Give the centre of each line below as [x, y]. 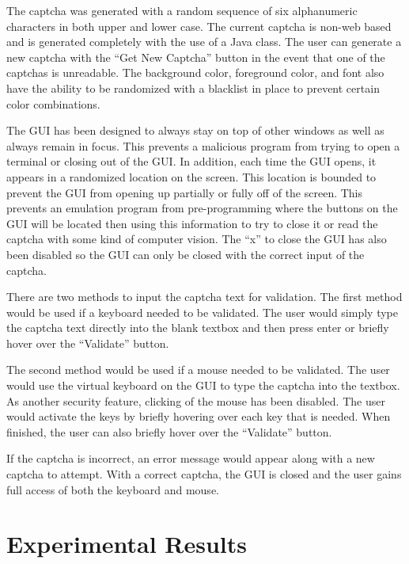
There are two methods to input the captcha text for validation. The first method [204, 297]
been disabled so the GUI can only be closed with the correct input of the [186, 254]
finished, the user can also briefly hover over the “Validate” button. [169, 431]
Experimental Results [127, 544]
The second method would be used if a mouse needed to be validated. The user [198, 370]
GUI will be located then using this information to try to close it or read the [192, 223]
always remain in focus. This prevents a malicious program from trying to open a [203, 145]
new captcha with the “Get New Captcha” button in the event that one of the [196, 57]
